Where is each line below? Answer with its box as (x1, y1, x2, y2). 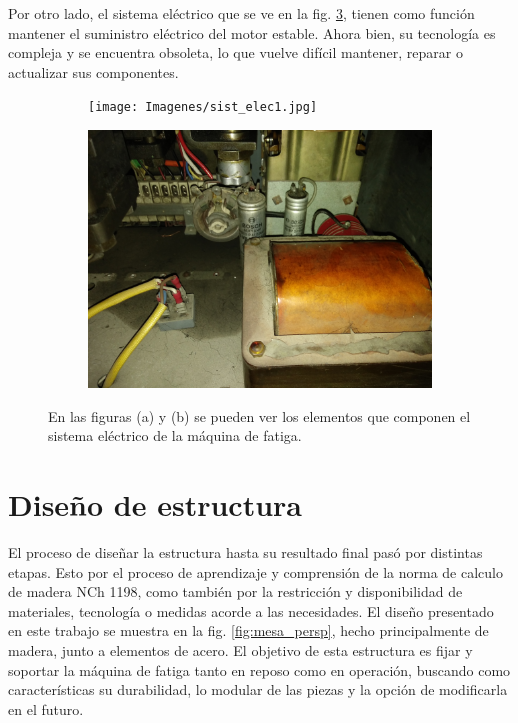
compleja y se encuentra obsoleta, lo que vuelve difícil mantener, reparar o (8, 42, 463, 63)
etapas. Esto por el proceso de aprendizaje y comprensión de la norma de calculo (8, 561, 503, 582)
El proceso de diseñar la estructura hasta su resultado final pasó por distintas (8, 541, 483, 562)
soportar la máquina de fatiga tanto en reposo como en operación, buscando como (8, 659, 511, 680)
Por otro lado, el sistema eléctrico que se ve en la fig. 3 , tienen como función (8, 3, 475, 23)
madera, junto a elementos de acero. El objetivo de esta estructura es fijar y (8, 639, 473, 660)
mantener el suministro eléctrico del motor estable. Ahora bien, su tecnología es (8, 22, 496, 43)
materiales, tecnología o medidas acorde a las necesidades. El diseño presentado (8, 600, 494, 621)
